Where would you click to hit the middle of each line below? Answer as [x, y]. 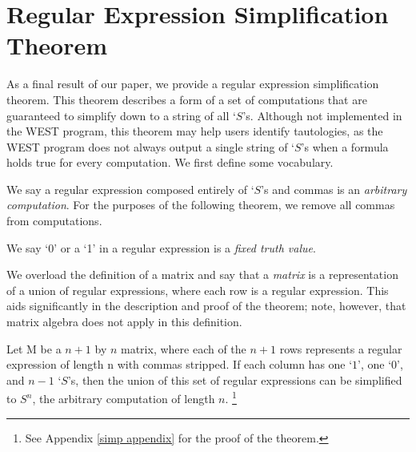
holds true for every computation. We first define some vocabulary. [170, 162]
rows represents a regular [341, 348]
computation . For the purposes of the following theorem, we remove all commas [201, 205]
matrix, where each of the [184, 348]
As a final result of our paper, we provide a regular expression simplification [193, 84]
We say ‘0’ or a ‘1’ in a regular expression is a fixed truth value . [161, 247]
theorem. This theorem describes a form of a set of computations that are [187, 99]
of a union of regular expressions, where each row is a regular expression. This [198, 290]
